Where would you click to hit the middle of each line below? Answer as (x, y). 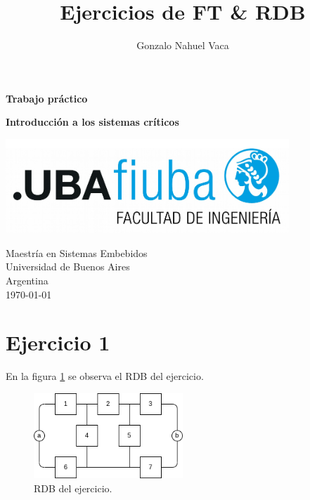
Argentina (27, 281)
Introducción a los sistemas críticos (92, 122)
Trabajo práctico (47, 98)
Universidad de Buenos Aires (68, 267)
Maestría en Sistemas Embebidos (77, 252)
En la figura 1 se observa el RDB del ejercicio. (105, 376)
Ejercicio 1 (58, 342)
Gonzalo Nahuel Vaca (183, 45)
